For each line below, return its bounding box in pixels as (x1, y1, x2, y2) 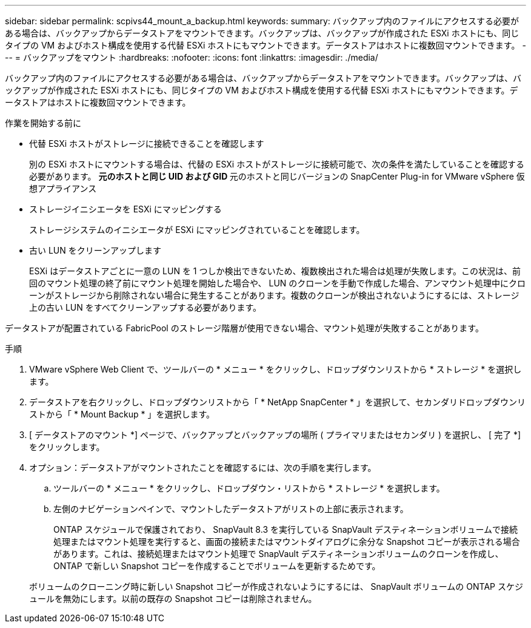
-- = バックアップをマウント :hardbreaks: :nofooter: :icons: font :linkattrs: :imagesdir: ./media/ (5, 52, 378, 62)
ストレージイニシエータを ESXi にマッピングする (29, 204, 222, 214)
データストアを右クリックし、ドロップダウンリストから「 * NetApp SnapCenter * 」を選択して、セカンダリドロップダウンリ (29, 397, 526, 407)
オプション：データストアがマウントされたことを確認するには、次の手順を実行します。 (29, 462, 376, 473)
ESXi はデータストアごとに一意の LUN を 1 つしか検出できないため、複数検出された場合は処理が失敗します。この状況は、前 (29, 266, 521, 276)
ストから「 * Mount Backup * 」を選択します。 (29, 409, 215, 419)
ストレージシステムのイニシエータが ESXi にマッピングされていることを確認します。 (29, 225, 365, 235)
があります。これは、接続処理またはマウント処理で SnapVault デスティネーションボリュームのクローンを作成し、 (53, 549, 504, 559)
